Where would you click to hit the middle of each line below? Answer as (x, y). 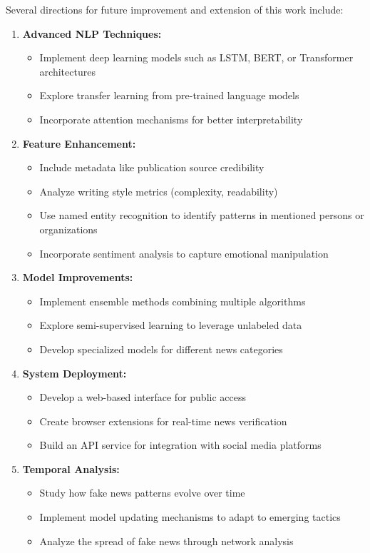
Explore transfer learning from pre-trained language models (169, 95)
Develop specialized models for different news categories (161, 349)
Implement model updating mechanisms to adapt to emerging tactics (190, 517)
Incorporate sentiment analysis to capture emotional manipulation (184, 253)
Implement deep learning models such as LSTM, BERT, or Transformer (196, 57)
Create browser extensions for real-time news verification (163, 421)
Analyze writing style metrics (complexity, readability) (159, 191)
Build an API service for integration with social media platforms (180, 445)
